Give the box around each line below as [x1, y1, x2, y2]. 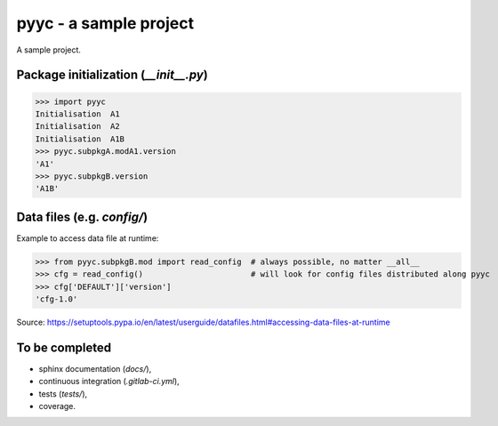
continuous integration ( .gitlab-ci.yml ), [38, 376, 180, 387]
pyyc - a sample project [16, 13, 195, 33]
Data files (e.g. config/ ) [16, 209, 149, 224]
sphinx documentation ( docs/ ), [38, 363, 152, 374]
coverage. [38, 401, 76, 411]
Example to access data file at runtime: [16, 232, 159, 244]
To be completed [16, 340, 112, 355]
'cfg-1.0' [35, 293, 78, 304]
